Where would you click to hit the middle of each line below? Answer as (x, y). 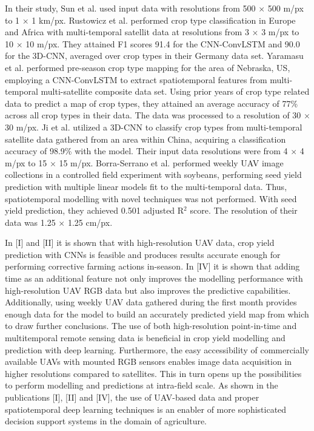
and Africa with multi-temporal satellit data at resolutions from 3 (127, 32)
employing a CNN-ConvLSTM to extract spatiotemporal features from (136, 79)
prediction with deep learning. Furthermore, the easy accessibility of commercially (157, 349)
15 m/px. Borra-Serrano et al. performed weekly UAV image (171, 162)
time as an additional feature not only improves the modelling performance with (154, 278)
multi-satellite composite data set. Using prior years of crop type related (175, 91)
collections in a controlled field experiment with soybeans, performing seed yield (153, 175)
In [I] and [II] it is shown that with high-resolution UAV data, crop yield (140, 243)
